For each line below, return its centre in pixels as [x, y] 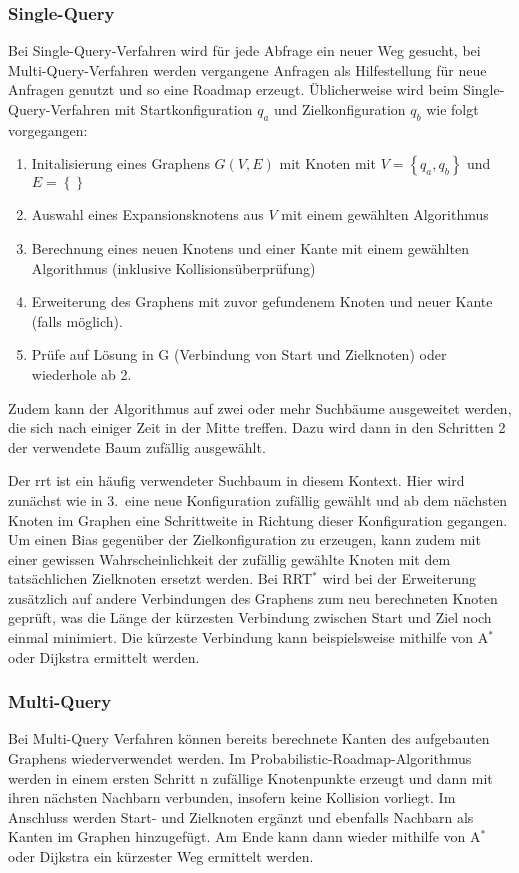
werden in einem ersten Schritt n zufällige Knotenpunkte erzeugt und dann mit [250, 777]
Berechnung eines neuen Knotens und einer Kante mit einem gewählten [250, 247]
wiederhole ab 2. [81, 373]
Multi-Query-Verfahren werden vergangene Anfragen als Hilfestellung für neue [247, 69]
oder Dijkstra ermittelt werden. [104, 656]
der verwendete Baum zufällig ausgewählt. [137, 446]
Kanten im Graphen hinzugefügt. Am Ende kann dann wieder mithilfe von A [244, 836]
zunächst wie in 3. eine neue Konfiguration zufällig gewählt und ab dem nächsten [258, 499]
